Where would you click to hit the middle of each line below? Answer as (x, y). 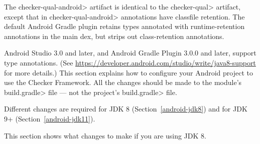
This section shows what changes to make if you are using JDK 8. (105, 135)
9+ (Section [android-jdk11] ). (50, 118)
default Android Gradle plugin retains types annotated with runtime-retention (124, 26)
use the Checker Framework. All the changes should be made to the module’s (123, 82)
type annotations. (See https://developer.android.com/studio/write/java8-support (130, 62)
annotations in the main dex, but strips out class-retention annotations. (114, 36)
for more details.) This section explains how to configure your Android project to (129, 72)
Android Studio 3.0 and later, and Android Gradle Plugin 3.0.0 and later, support (130, 53)
